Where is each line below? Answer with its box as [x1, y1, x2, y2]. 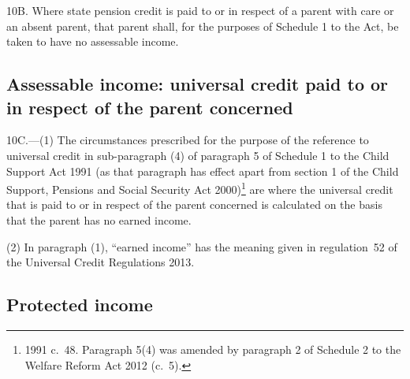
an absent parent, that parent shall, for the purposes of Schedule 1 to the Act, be [6, 17, 399, 34]
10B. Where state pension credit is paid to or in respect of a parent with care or [6, 2, 394, 18]
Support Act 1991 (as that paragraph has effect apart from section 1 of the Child [6, 162, 399, 179]
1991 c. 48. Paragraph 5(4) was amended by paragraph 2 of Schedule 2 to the [24, 340, 401, 357]
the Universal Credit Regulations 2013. [6, 254, 195, 270]
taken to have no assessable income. [6, 33, 179, 50]
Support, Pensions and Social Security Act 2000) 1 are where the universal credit [6, 179, 393, 197]
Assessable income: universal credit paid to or [6, 72, 389, 96]
